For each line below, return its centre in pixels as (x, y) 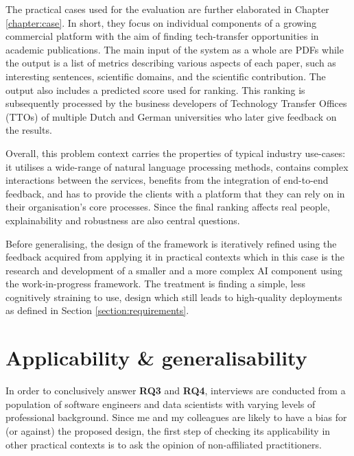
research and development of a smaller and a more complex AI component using (174, 270)
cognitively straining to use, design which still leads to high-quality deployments (174, 297)
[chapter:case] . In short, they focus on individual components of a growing (161, 22)
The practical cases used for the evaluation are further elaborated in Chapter (167, 9)
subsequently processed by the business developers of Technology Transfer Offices (176, 103)
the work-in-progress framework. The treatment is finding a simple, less (155, 284)
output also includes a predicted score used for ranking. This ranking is (155, 89)
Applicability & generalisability (156, 358)
